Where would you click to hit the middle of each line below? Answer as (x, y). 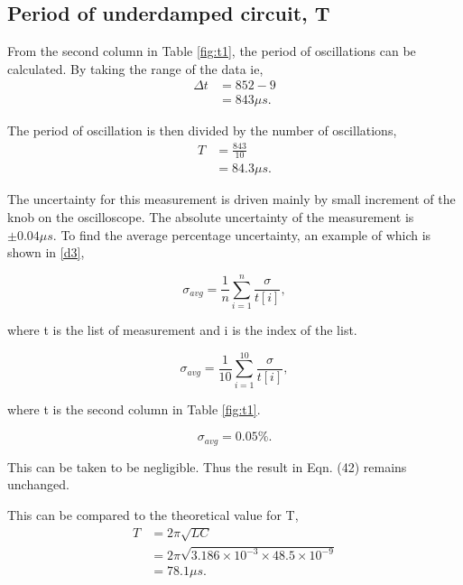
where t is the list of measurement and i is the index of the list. (182, 329)
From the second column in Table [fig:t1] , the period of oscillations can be (212, 51)
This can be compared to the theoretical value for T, (153, 514)
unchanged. (38, 484)
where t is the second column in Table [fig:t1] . (134, 409)
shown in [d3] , (46, 252)
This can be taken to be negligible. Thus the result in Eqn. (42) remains (207, 466)
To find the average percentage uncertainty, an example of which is (246, 234)
